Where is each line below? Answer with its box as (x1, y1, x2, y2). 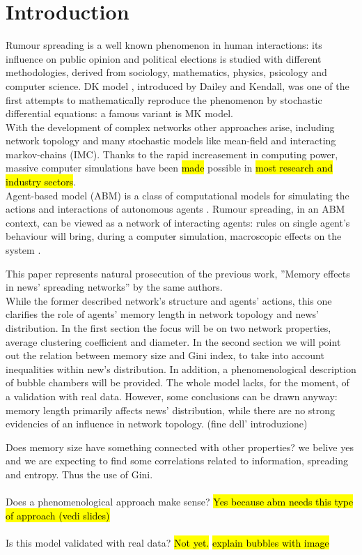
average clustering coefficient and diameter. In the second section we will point (6, 334, 341, 349)
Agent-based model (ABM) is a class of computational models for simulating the (6, 188, 349, 202)
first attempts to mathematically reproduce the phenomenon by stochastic (6, 92, 322, 107)
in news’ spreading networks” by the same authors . (6, 280, 223, 294)
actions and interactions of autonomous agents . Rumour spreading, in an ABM (6, 202, 345, 216)
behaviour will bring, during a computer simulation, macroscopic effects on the (6, 229, 342, 243)
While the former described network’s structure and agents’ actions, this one (6, 293, 332, 307)
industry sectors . (6, 174, 77, 189)
